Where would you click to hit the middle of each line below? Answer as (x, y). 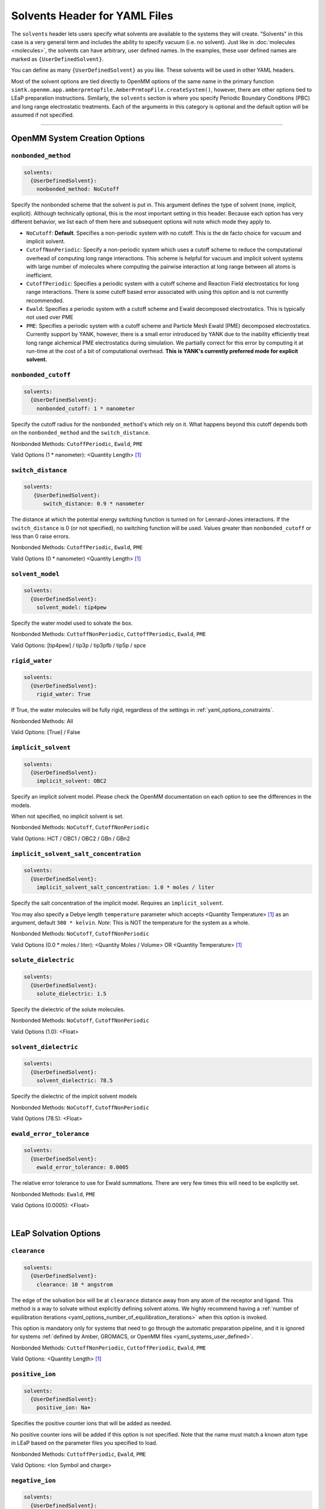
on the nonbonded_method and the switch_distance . (81, 433)
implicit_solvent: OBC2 (71, 781)
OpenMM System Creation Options (78, 138)
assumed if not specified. (43, 115)
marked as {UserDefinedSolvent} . (57, 59)
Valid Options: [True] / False (46, 732)
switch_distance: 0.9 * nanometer (94, 504)
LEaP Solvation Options (56, 1233)
